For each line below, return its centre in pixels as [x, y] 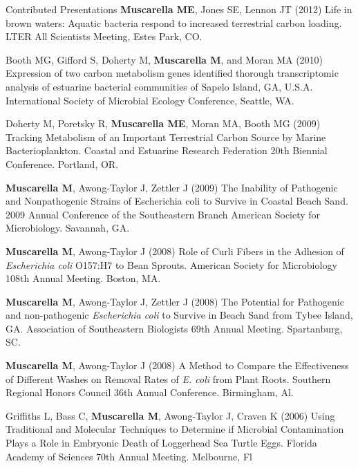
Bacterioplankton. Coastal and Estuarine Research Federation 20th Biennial [167, 150]
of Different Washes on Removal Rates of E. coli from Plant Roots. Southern [168, 378]
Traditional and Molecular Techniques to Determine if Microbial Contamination [175, 429]
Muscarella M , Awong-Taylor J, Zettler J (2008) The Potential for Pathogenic [175, 301]
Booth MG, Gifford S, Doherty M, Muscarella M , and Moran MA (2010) [164, 59]
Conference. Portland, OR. [62, 163]
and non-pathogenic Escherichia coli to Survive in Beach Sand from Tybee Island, [179, 315]
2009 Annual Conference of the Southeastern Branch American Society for [163, 214]
